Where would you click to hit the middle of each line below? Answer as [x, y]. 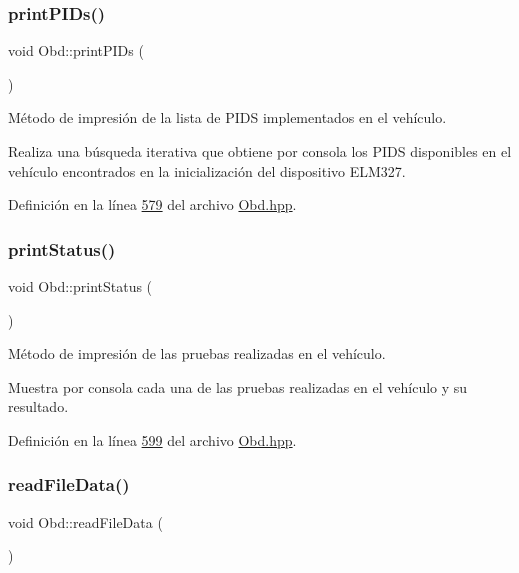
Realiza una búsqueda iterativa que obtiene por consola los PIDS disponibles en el [260, 151]
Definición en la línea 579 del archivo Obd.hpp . [152, 204]
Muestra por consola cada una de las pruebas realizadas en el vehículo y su [238, 386]
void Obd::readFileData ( [85, 521]
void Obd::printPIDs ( [76, 50]
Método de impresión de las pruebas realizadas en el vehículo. [197, 353]
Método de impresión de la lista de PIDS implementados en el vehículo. [227, 117]
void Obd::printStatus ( [80, 286]
